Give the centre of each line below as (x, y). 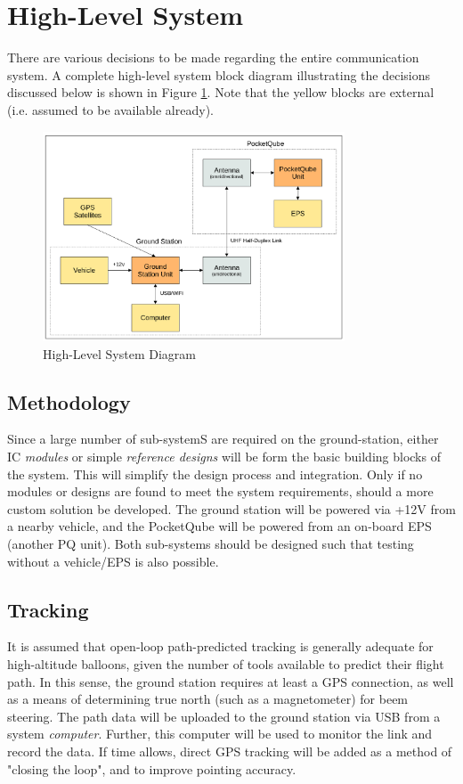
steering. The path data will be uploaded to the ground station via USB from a (224, 716)
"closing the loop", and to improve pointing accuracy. (152, 768)
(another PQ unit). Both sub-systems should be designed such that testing (211, 543)
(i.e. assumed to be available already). (110, 109)
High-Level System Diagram (119, 353)
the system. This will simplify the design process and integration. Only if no (215, 474)
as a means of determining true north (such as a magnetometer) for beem (208, 699)
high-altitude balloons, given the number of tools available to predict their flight (226, 663)
